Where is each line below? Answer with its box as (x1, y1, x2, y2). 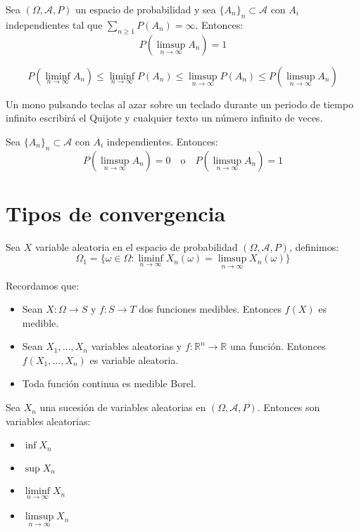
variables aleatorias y (91, 339, 182, 353)
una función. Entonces (229, 339, 326, 353)
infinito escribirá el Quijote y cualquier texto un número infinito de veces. (6, 110, 323, 125)
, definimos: (289, 239, 339, 254)
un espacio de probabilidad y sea (75, 2, 216, 16)
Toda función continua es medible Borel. (22, 376, 196, 391)
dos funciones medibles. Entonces (139, 301, 282, 316)
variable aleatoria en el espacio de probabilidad (34, 239, 238, 254)
